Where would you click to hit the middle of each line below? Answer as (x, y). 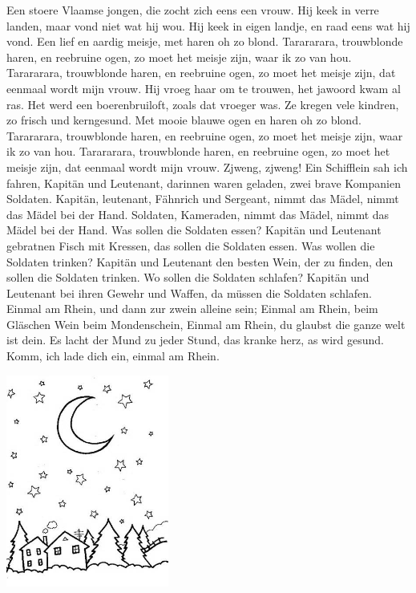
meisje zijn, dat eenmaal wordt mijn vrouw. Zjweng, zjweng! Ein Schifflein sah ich (207, 167)
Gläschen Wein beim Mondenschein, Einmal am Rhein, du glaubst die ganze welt (206, 324)
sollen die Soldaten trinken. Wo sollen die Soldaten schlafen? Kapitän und (188, 277)
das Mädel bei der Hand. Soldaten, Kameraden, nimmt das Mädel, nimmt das (198, 214)
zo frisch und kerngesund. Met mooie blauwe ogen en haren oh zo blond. (184, 120)
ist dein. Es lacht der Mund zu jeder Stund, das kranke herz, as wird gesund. (195, 340)
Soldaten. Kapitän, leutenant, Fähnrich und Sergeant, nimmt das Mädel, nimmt (203, 199)
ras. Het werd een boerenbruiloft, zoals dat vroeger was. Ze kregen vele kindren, (203, 104)
